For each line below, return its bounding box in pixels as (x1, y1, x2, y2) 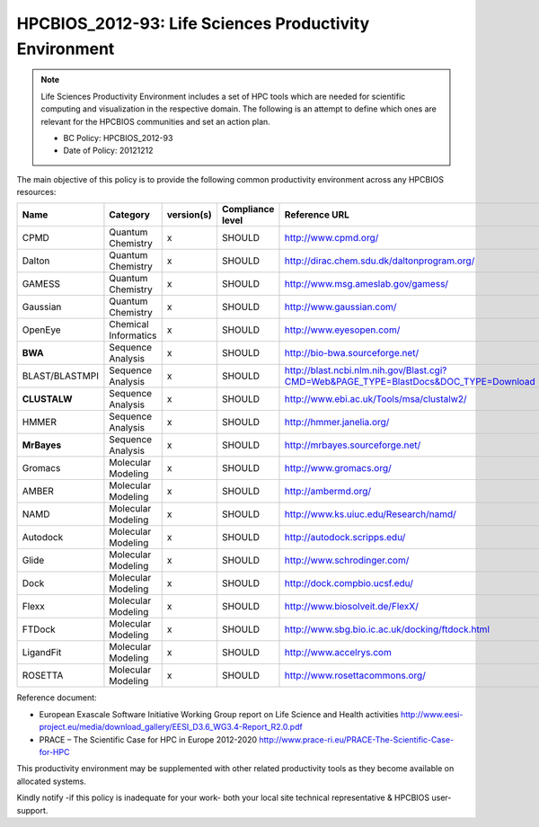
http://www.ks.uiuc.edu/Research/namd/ (284, 508, 457, 520)
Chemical (109, 318, 149, 331)
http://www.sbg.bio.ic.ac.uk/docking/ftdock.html (284, 623, 490, 636)
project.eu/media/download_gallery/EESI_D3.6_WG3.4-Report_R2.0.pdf (39, 722, 303, 733)
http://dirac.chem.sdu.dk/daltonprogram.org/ (284, 254, 475, 267)
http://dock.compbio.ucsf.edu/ (284, 577, 413, 590)
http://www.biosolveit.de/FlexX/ (284, 600, 420, 613)
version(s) (166, 209, 212, 221)
